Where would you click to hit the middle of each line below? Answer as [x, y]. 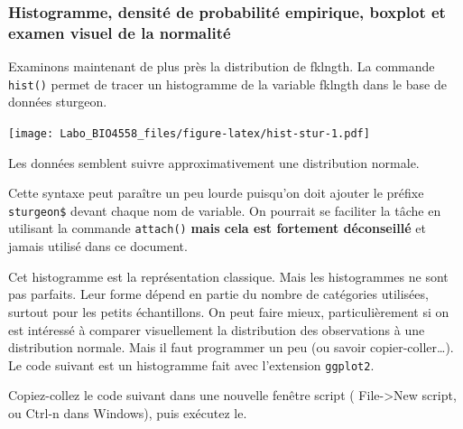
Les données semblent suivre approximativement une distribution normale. [214, 162]
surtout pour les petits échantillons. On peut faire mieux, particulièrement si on [229, 311]
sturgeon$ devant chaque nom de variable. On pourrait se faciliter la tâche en [225, 210]
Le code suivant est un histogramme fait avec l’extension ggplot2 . [191, 364]
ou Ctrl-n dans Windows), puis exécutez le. [128, 412]
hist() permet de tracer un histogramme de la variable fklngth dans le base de [227, 84]
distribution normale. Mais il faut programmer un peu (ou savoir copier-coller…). [231, 347]
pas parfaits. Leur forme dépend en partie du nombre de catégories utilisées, [218, 294]
